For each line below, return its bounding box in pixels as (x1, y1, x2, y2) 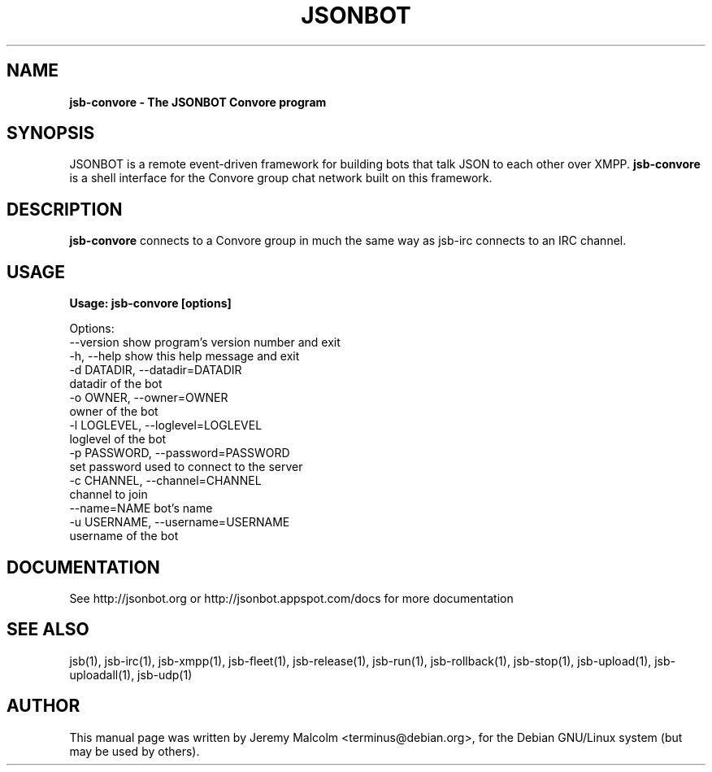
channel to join (69, 487, 148, 502)
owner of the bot (69, 404, 158, 419)
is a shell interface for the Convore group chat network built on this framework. (69, 171, 493, 185)
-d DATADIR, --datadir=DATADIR (69, 363, 242, 377)
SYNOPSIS (7, 123, 95, 144)
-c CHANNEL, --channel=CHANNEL (69, 473, 262, 488)
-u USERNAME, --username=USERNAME (69, 515, 290, 530)
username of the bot (69, 529, 179, 543)
